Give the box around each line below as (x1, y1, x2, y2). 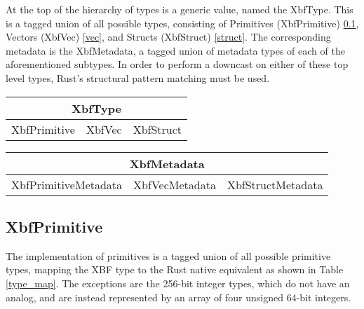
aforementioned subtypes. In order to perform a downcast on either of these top (6, 57, 349, 71)
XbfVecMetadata (133, 176, 216, 193)
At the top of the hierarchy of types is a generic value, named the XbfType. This (6, 2, 353, 16)
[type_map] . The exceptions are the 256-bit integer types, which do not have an (6, 275, 350, 290)
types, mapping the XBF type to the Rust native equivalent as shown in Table (6, 262, 344, 277)
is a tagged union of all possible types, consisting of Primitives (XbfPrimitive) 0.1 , (6, 15, 359, 30)
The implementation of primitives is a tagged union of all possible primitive (6, 248, 331, 263)
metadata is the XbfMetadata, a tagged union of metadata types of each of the (6, 43, 345, 57)
